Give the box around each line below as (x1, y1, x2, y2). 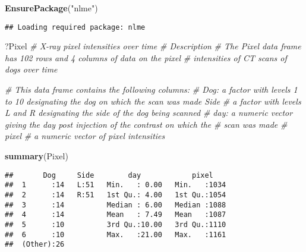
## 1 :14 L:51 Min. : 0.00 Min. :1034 (5, 181, 226, 190)
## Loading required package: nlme (5, 23, 146, 31)
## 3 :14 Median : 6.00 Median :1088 (5, 200, 226, 209)
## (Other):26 (5, 240, 65, 249)
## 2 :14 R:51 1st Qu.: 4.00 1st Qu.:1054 (5, 190, 226, 199)
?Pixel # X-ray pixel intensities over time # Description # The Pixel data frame (5, 40, 301, 52)
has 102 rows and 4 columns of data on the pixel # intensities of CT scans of (5, 51, 287, 64)
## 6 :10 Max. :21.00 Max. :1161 (5, 230, 226, 239)
